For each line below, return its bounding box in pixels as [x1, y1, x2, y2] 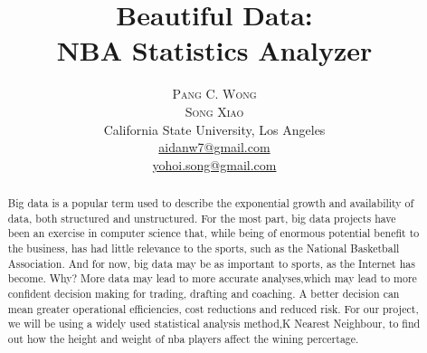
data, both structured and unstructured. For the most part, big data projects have [7, 210, 396, 225]
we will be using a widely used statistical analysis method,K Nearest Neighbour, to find [7, 316, 421, 331]
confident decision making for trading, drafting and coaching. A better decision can [7, 286, 400, 301]
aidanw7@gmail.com [158, 138, 270, 157]
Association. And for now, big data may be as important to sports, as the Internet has [7, 255, 415, 271]
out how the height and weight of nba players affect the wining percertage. [7, 330, 359, 346]
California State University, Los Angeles [103, 119, 326, 138]
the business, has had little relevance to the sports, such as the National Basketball [7, 241, 400, 256]
